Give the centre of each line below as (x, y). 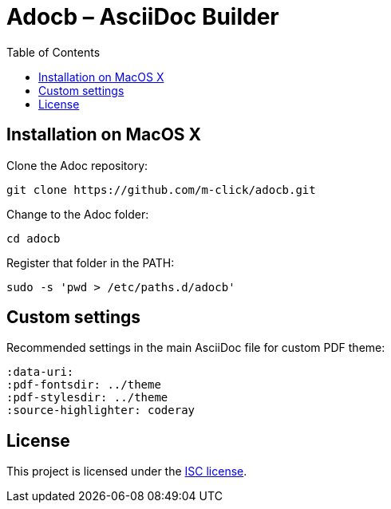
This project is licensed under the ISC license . (127, 472)
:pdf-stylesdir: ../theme (87, 398)
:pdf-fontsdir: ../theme (84, 385)
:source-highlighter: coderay (101, 410)
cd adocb (34, 238)
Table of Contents (53, 52)
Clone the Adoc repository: (77, 165)
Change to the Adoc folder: (78, 214)
